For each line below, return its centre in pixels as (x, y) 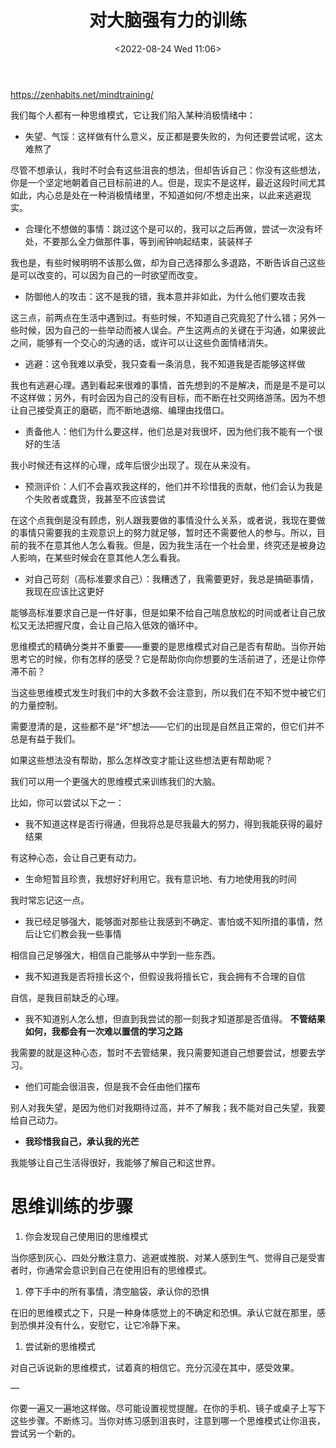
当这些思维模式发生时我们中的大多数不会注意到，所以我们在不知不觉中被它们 (168, 692)
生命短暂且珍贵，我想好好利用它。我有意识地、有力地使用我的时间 (160, 878)
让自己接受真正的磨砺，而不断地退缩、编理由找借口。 (120, 410)
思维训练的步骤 (72, 1207)
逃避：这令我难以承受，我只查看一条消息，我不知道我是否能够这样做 (165, 363)
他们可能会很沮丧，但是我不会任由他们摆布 (112, 1086)
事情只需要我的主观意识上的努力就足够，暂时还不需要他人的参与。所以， (167, 532)
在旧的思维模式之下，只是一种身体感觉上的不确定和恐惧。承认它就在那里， (163, 1312)
